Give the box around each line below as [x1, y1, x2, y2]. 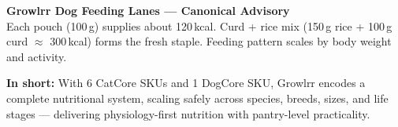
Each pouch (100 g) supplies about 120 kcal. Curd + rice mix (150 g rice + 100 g [6, 17, 392, 34]
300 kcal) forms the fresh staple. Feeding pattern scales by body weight [50, 33, 392, 49]
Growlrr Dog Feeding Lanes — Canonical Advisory [6, 2, 290, 18]
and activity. [6, 48, 67, 64]
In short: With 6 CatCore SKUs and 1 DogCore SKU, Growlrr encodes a [6, 74, 366, 91]
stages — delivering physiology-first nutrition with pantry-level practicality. [6, 105, 370, 122]
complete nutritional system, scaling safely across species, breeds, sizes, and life [6, 89, 389, 106]
